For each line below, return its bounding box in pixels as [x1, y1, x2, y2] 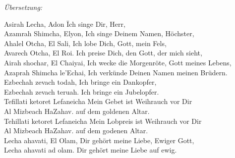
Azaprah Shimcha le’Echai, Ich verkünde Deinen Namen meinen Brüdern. [4, 67, 228, 77]
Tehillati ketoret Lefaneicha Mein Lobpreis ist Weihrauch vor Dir [4, 115, 202, 126]
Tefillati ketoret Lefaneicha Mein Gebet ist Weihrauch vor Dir [4, 96, 192, 106]
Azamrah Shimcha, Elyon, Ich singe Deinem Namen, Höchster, [4, 28, 194, 39]
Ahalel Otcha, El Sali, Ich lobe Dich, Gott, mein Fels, [4, 38, 167, 48]
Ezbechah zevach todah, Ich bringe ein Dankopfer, [4, 77, 157, 87]
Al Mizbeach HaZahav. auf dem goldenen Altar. [4, 105, 150, 116]
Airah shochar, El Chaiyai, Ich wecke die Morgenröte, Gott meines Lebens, [4, 57, 232, 67]
